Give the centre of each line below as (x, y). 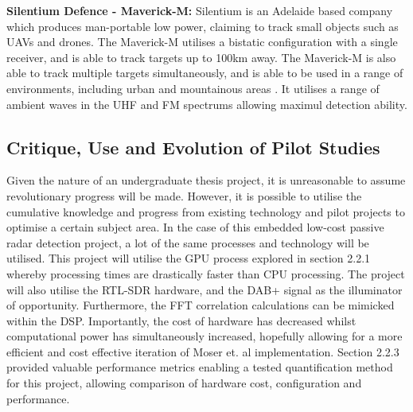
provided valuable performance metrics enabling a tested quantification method (200, 367)
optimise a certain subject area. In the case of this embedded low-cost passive (195, 227)
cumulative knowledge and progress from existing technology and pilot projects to (206, 211)
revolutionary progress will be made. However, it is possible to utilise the (184, 195)
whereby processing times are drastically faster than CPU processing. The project (206, 273)
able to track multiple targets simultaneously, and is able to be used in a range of (205, 73)
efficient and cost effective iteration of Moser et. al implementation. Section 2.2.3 (203, 351)
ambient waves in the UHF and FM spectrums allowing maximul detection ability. (207, 104)
